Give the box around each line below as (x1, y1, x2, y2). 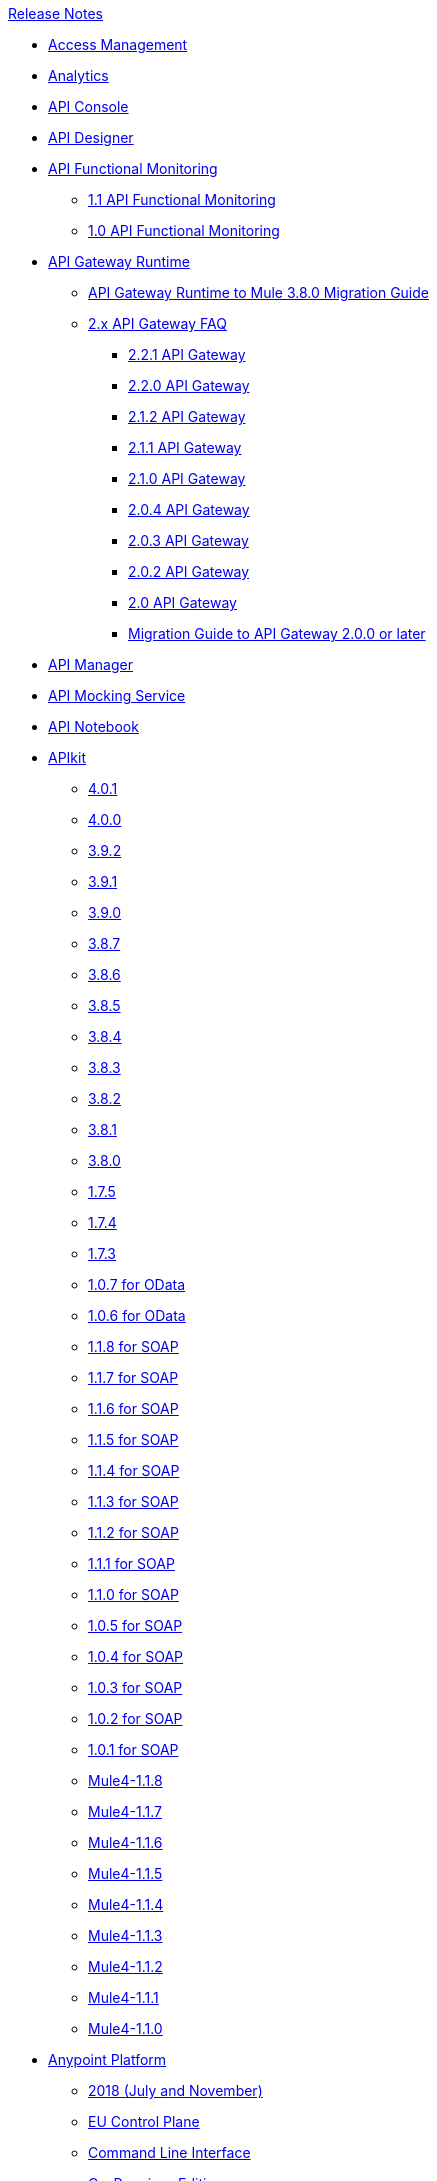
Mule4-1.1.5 (88, 1865, 163, 1882)
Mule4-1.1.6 (88, 1834, 163, 1851)
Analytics (48, 67, 109, 84)
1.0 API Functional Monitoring (88, 222, 280, 239)
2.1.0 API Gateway (128, 470, 246, 487)
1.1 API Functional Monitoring (88, 191, 276, 208)
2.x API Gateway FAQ (88, 315, 227, 332)
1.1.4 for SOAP (88, 1462, 180, 1479)
